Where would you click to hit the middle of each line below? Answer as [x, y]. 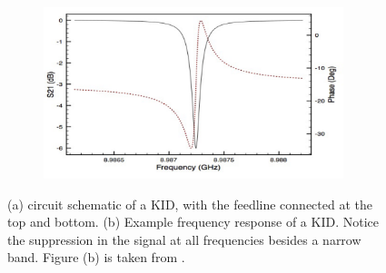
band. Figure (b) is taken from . [96, 257]
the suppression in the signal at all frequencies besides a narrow [184, 239]
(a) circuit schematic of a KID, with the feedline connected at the [190, 204]
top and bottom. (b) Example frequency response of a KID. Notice [193, 222]
